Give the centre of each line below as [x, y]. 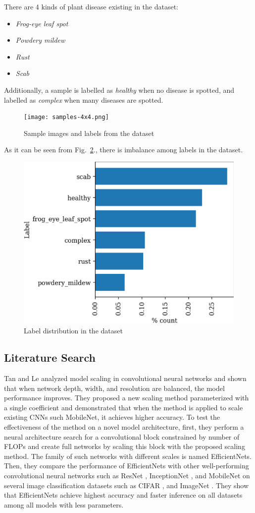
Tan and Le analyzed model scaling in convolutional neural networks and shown [125, 378]
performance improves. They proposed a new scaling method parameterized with [127, 398]
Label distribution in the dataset [73, 331]
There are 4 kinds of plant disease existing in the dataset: [91, 6]
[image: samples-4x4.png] [66, 117]
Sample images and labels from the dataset [89, 133]
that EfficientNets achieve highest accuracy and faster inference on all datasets [123, 495]
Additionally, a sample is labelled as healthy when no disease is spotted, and [119, 90]
